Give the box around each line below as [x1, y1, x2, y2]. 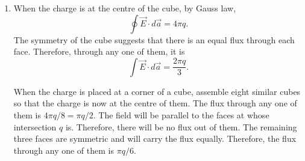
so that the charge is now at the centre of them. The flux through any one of [13, 97, 297, 109]
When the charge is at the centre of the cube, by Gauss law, [13, 2, 236, 14]
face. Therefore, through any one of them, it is [13, 45, 185, 58]
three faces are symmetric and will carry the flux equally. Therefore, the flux [13, 132, 297, 145]
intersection [13, 120, 57, 133]
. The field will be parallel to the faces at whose [93, 108, 269, 121]
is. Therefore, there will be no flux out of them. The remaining [65, 120, 297, 133]
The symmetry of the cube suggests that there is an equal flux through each [13, 33, 295, 46]
